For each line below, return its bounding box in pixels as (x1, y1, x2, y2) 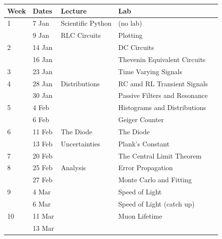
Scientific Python (61, 18, 112, 28)
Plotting (118, 30, 143, 40)
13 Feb (32, 138, 53, 148)
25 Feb (32, 162, 53, 173)
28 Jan (32, 78, 53, 88)
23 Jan (32, 66, 53, 76)
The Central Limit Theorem (118, 150, 202, 160)
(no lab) (118, 18, 143, 28)
